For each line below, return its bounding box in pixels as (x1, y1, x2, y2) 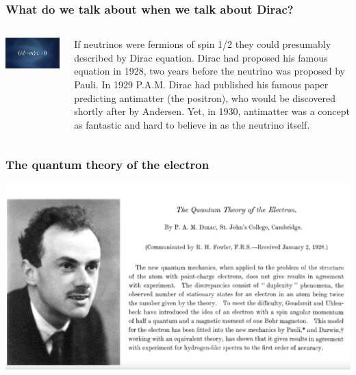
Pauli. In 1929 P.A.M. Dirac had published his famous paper (74, 77, 329, 91)
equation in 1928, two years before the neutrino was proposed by (74, 64, 346, 78)
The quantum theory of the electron (5, 156, 209, 173)
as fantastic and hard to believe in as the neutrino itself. (74, 117, 310, 131)
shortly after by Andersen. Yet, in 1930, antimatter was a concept (74, 104, 351, 118)
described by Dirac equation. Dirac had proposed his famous (74, 50, 328, 64)
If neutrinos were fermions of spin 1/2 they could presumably (74, 37, 331, 51)
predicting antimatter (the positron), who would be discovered (74, 90, 335, 105)
